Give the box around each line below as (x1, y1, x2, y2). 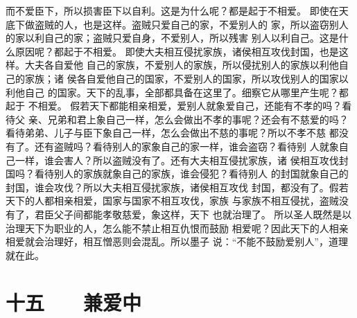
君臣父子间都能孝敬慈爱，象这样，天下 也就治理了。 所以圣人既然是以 (34, 206, 352, 221)
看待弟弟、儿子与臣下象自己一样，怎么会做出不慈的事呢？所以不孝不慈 (6, 125, 326, 140)
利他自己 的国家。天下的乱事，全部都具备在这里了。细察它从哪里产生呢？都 (6, 85, 349, 99)
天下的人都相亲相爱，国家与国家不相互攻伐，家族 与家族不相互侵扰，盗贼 (6, 193, 339, 208)
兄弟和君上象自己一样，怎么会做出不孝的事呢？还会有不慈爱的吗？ (47, 112, 349, 126)
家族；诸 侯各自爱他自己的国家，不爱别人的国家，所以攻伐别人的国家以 (24, 71, 349, 85)
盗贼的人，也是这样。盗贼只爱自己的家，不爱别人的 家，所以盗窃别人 (34, 17, 349, 31)
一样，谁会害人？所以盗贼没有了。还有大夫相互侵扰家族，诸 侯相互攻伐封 (15, 152, 349, 167)
